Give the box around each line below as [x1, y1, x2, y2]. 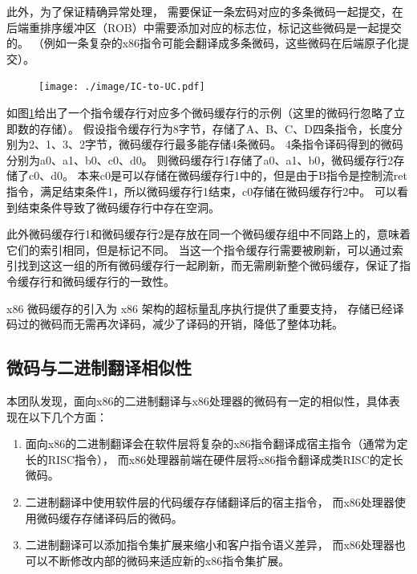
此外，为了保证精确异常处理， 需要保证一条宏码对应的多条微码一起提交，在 [6, 3, 403, 19]
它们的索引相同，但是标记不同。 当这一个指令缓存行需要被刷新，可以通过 [6, 241, 392, 258]
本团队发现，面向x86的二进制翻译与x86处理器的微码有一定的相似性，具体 [6, 392, 389, 409]
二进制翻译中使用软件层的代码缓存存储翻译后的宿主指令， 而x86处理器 [25, 493, 395, 510]
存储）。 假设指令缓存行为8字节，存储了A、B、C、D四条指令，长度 [39, 120, 391, 136]
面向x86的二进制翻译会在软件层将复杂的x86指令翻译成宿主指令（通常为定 [25, 435, 408, 452]
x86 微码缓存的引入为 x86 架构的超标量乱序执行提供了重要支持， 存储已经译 [6, 299, 404, 316]
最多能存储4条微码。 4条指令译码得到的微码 [174, 136, 403, 153]
